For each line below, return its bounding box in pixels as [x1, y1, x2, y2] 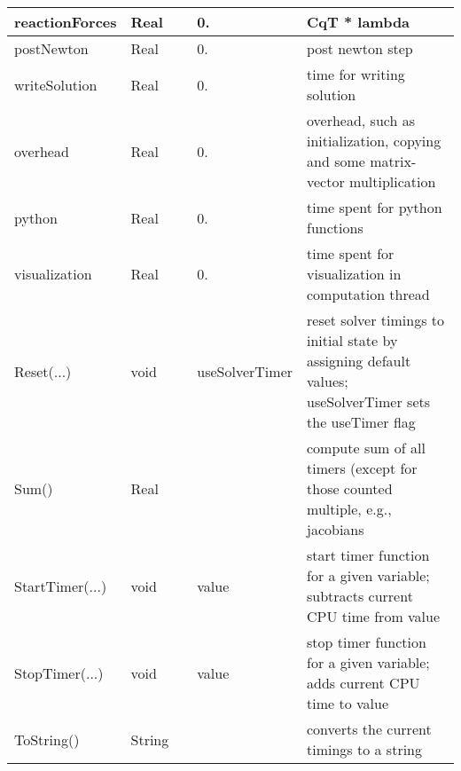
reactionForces [14, 12, 117, 32]
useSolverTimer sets [307, 391, 431, 412]
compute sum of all [307, 437, 426, 458]
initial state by [307, 330, 398, 350]
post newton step [307, 38, 413, 59]
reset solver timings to [307, 310, 445, 330]
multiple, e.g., [307, 499, 392, 519]
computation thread [307, 284, 430, 304]
